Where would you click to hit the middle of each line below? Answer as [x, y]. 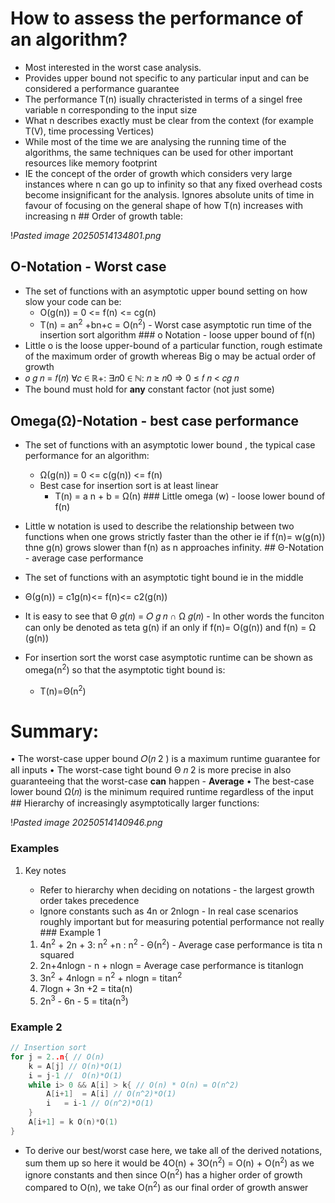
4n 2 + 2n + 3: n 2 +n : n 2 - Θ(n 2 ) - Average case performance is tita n [181, 944]
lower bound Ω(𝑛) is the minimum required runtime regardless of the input [162, 792]
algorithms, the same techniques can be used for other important [159, 152]
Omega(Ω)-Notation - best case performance [155, 420]
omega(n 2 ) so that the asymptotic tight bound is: [125, 669]
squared [57, 955]
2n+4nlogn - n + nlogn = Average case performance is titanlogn [171, 966]
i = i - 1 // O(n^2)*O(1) [100, 1103]
